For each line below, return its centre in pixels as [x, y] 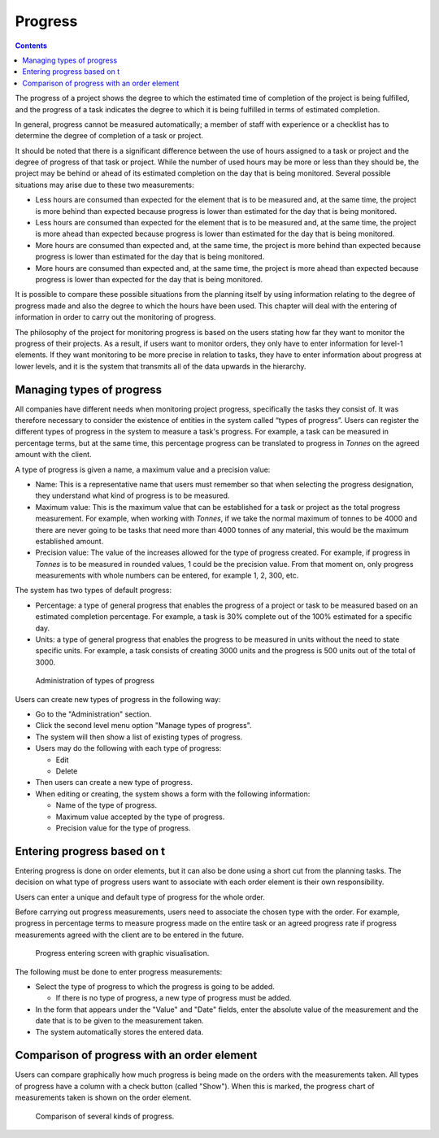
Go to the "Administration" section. [93, 714]
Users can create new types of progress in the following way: [118, 699]
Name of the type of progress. [106, 805]
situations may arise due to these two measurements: [104, 185]
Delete [67, 771]
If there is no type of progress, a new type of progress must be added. [174, 998]
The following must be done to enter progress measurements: [119, 971]
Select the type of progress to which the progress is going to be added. [155, 986]
